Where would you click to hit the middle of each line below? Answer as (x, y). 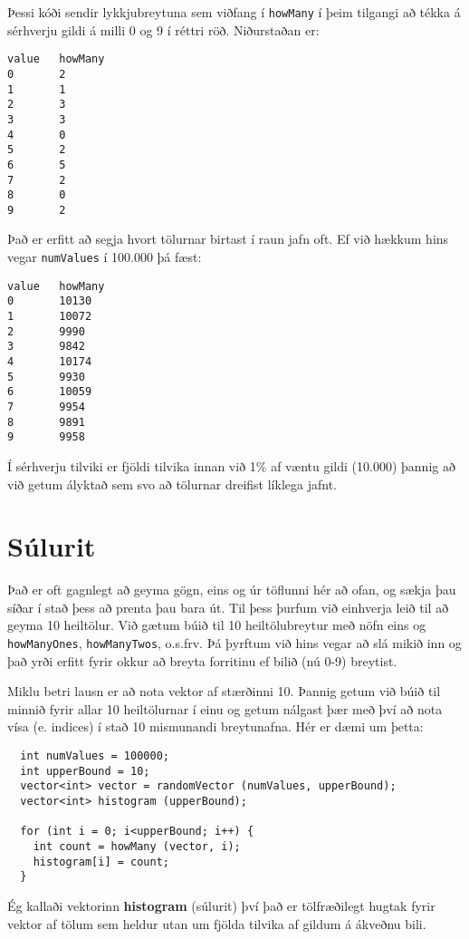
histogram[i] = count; (101, 862)
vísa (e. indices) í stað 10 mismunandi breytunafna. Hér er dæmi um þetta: (215, 726)
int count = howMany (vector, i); (137, 847)
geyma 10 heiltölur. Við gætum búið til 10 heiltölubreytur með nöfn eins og (217, 625)
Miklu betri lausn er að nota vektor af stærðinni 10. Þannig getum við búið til (224, 691)
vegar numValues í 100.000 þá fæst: (105, 257)
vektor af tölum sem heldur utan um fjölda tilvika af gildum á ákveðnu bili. (217, 923)
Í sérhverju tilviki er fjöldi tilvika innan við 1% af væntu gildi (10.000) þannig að (231, 465)
